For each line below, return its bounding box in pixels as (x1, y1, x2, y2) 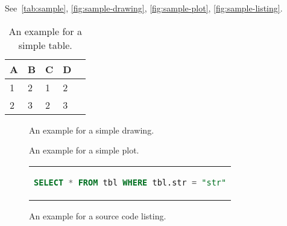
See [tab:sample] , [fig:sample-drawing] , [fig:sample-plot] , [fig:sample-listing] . (5, 2, 283, 14)
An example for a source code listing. (29, 209, 166, 222)
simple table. (18, 37, 72, 52)
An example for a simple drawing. (29, 123, 154, 136)
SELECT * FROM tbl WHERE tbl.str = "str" (34, 177, 227, 187)
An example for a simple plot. (29, 144, 139, 157)
